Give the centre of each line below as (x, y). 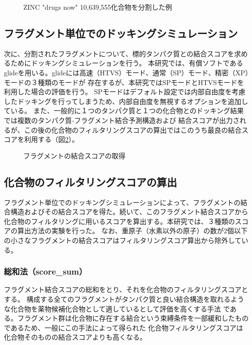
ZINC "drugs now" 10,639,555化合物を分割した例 (98, 7)
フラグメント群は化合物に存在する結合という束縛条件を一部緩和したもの (133, 318)
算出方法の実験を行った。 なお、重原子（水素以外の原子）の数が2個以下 (132, 231)
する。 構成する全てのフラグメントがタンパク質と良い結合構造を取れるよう (124, 299)
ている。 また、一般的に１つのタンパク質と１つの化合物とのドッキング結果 (124, 111)
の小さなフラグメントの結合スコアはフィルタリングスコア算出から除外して (123, 240)
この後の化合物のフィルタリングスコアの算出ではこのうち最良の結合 (133, 129)
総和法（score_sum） (46, 271)
